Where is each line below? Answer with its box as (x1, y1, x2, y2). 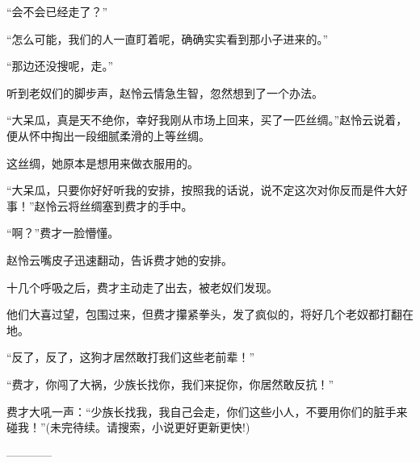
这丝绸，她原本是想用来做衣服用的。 (6, 154, 199, 171)
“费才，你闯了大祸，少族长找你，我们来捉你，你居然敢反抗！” (6, 375, 334, 392)
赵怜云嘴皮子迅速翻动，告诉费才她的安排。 (6, 251, 233, 268)
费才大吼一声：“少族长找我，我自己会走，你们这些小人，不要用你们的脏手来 (6, 403, 408, 419)
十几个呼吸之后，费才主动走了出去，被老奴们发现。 (6, 278, 278, 295)
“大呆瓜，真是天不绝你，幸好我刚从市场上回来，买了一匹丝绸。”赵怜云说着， (6, 111, 408, 128)
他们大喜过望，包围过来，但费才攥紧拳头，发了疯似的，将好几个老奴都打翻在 (6, 306, 414, 323)
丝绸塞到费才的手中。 (79, 197, 193, 214)
